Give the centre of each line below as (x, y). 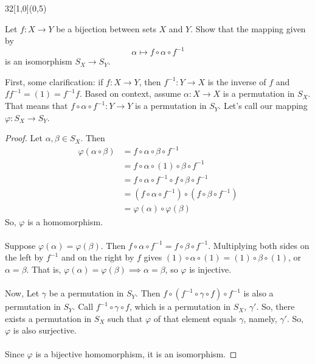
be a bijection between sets (106, 28)
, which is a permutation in (180, 306)
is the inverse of (237, 81)
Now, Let (22, 293)
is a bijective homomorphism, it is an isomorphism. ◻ (136, 354)
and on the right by (98, 257)
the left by (24, 257)
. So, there (275, 306)
